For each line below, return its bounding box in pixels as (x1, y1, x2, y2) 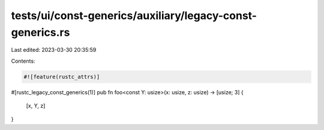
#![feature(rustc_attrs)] (23, 73, 100, 80)
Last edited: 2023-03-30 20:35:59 (11, 47, 97, 54)
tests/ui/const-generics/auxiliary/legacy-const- (11, 9, 257, 22)
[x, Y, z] (26, 102, 46, 110)
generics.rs (11, 26, 70, 39)
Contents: (11, 57, 35, 64)
